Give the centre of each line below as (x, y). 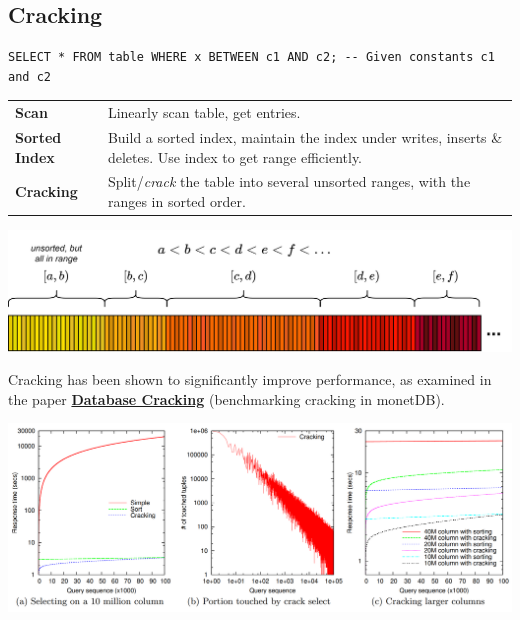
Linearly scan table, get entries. (204, 112)
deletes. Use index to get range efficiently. (235, 156)
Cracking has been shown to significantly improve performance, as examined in (250, 379)
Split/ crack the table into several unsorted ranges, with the (289, 181)
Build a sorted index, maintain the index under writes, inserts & (305, 136)
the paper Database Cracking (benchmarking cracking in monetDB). (226, 398)
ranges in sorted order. (176, 201)
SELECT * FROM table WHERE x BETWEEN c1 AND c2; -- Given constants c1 (251, 57)
